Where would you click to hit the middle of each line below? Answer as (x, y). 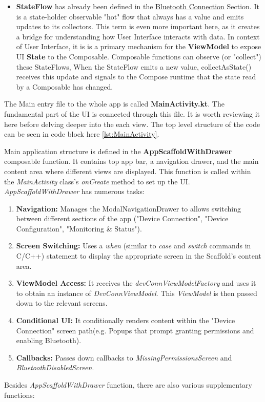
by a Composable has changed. (65, 86)
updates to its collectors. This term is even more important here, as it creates (138, 26)
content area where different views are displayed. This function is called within (128, 171)
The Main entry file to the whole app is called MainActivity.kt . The (114, 104)
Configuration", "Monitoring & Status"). (79, 228)
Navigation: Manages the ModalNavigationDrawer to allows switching (128, 208)
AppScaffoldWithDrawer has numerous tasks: (74, 191)
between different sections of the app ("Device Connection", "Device (122, 218)
